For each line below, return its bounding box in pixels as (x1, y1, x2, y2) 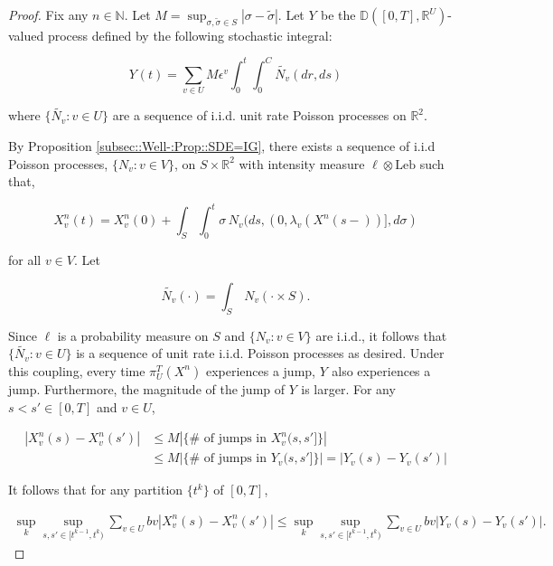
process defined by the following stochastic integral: (47, 25, 333, 44)
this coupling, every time (8, 361, 145, 380)
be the (321, 5, 356, 24)
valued (8, 25, 44, 44)
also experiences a (332, 361, 431, 380)
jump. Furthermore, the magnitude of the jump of (8, 379, 286, 398)
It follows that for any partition (8, 480, 183, 499)
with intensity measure (239, 154, 365, 173)
